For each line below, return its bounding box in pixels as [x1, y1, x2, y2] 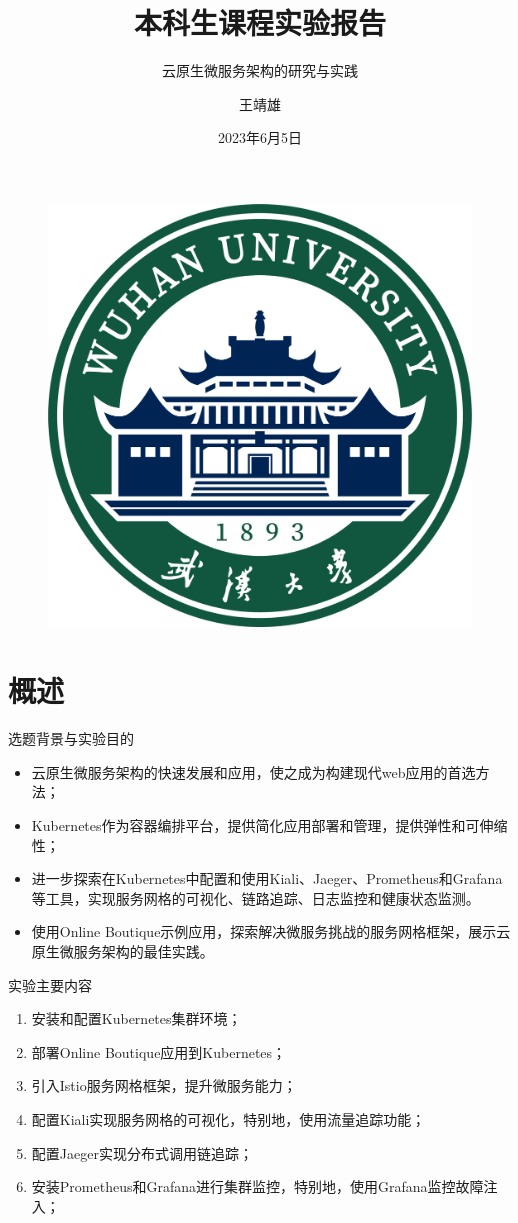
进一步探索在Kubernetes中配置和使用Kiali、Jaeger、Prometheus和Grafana [31, 868, 503, 889]
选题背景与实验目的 [8, 728, 134, 749]
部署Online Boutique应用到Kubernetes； [31, 1041, 287, 1062]
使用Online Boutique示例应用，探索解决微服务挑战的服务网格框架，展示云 [31, 921, 511, 942]
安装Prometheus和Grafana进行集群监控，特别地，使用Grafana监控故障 [31, 1176, 484, 1197]
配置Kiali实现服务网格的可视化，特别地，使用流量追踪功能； [31, 1108, 426, 1129]
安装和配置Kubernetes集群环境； [31, 1008, 242, 1029]
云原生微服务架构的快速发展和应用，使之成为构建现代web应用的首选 [31, 761, 476, 782]
